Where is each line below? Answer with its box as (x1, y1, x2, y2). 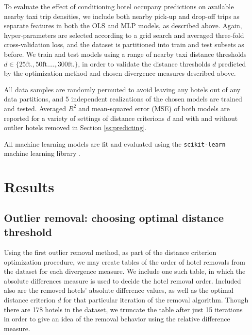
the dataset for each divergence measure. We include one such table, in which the (4, 266, 246, 276)
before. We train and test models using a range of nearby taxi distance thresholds (4, 49, 247, 59)
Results (4, 177, 54, 197)
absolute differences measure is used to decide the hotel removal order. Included (4, 275, 241, 285)
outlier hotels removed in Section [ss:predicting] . (4, 122, 147, 133)
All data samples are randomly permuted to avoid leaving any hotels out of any (4, 84, 241, 94)
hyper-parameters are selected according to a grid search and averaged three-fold (4, 30, 244, 40)
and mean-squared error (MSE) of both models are (78, 103, 230, 113)
